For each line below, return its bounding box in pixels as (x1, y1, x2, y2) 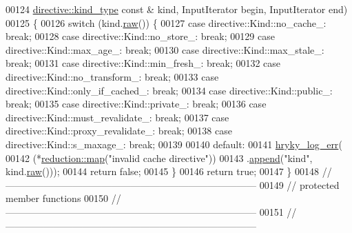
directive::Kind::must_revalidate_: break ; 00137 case (6, 110, 229, 124)
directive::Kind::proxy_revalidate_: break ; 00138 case (6, 123, 232, 138)
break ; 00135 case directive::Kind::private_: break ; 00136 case (6, 97, 267, 111)
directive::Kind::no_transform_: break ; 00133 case (6, 69, 219, 83)
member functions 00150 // (6, 191, 121, 205)
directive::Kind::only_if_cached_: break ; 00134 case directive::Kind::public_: (6, 83, 333, 97)
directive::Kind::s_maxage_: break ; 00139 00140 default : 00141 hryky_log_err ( (6, 136, 342, 151)
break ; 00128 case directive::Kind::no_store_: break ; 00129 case (6, 29, 275, 43)
